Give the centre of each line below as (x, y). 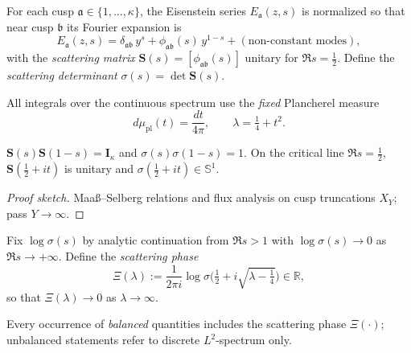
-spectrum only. (254, 340)
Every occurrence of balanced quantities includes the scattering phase (177, 324)
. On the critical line (294, 152)
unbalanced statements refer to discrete (103, 340)
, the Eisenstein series (193, 10)
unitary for (271, 57)
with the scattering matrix (71, 57)
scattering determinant (62, 75)
